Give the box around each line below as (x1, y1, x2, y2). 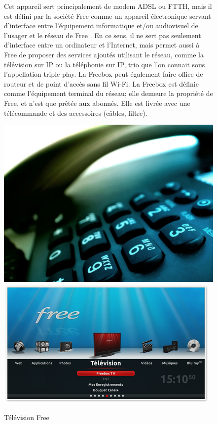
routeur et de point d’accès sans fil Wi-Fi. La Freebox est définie (4, 78, 199, 89)
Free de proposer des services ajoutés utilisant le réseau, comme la (4, 49, 204, 59)
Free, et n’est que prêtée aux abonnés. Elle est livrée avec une (4, 97, 190, 108)
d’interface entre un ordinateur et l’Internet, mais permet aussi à (4, 40, 200, 50)
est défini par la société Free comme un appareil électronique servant (4, 10, 211, 21)
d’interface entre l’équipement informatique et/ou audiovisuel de (4, 20, 198, 31)
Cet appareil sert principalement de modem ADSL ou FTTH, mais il (4, 1, 212, 11)
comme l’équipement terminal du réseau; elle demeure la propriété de (4, 88, 213, 98)
